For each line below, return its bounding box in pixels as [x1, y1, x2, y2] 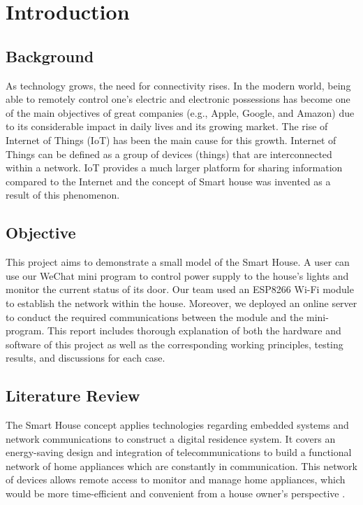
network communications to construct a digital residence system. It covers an [6, 431, 336, 446]
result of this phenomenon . [6, 187, 120, 202]
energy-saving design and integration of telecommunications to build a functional [6, 445, 352, 460]
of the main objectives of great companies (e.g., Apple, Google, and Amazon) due [6, 105, 355, 120]
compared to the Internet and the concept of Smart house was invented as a [6, 173, 331, 188]
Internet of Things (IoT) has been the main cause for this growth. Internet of [6, 132, 336, 147]
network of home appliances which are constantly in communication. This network [6, 458, 357, 473]
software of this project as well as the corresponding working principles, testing [6, 336, 343, 351]
